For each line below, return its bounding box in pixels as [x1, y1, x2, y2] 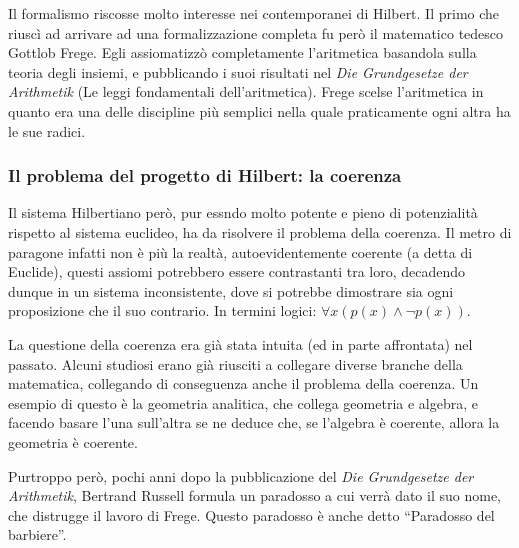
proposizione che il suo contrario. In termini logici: [8, 300, 317, 321]
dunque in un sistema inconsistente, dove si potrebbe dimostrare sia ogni [8, 280, 454, 301]
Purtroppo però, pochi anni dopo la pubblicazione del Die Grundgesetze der [8, 465, 474, 486]
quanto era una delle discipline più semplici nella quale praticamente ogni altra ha [8, 100, 511, 121]
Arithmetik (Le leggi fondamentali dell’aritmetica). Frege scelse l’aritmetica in [8, 81, 484, 102]
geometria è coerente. [8, 431, 138, 452]
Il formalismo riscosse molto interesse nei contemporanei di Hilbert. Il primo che [8, 3, 500, 23]
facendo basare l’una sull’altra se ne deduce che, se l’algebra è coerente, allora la [8, 412, 500, 433]
